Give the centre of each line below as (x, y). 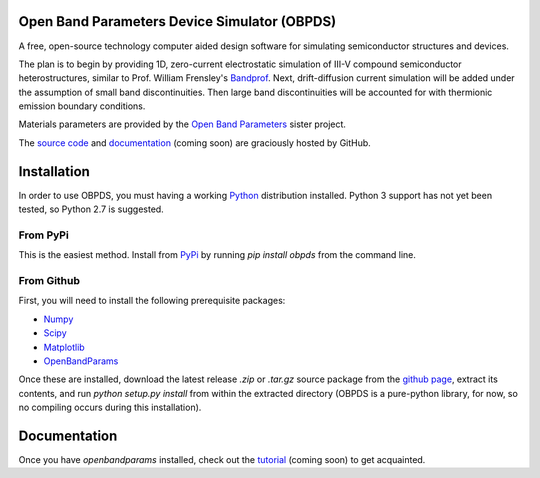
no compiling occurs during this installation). (110, 407)
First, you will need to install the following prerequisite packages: (152, 301)
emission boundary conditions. (82, 106)
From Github (49, 281)
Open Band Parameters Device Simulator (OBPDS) (177, 21)
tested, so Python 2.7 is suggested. (91, 209)
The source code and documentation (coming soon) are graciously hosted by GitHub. (195, 142)
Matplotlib (64, 347)
